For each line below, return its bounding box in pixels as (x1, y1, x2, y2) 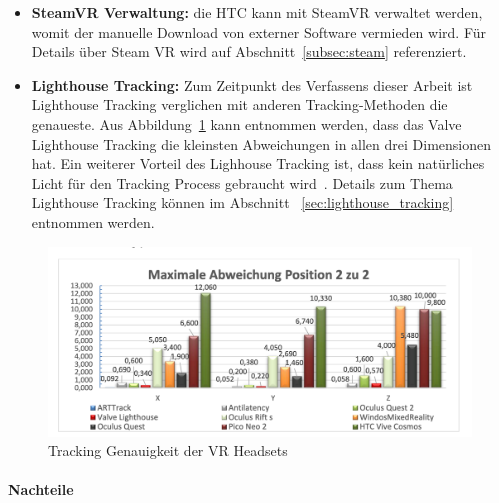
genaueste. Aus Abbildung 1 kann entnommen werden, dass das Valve (31, 113, 462, 134)
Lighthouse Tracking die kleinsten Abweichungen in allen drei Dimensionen (31, 133, 492, 154)
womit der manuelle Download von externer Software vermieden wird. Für (31, 21, 486, 42)
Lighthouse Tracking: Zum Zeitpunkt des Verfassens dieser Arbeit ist (31, 74, 473, 95)
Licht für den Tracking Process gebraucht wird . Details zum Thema (31, 172, 453, 193)
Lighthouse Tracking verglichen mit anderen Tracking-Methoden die (31, 94, 448, 115)
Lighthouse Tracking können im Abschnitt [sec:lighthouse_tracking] (31, 192, 454, 213)
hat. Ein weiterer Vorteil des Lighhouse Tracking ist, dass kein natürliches (31, 153, 485, 174)
